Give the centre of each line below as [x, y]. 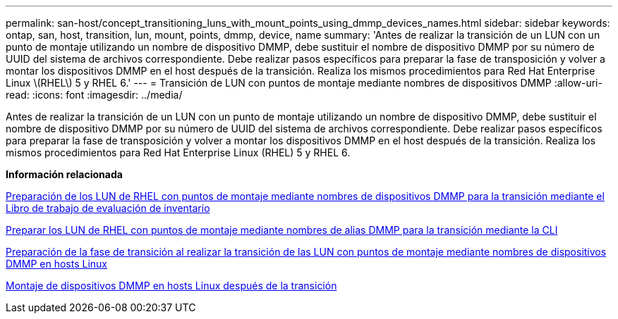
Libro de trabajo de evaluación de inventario [108, 208]
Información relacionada [64, 174]
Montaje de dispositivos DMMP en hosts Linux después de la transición [171, 286]
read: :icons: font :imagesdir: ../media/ [94, 95]
